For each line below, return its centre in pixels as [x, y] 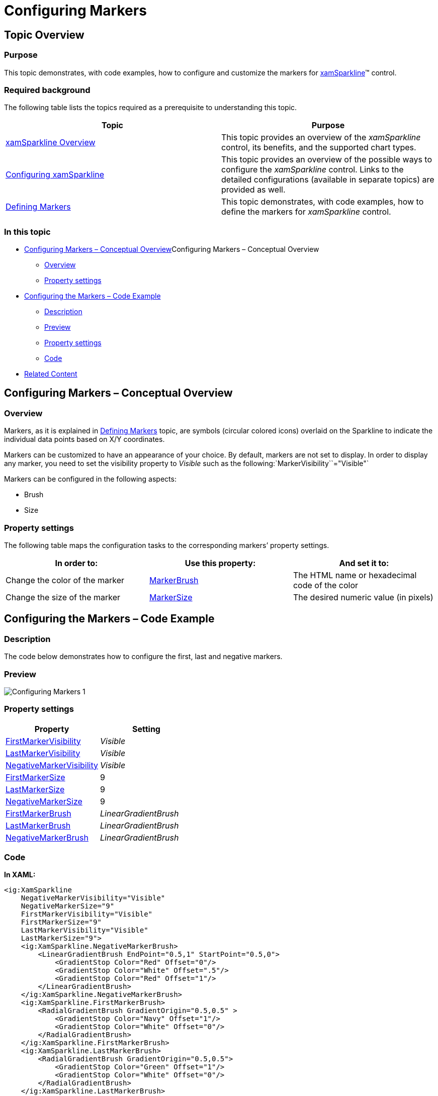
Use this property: [220, 563]
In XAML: [20, 875]
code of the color [326, 585]
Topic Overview [44, 35]
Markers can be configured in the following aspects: [90, 479]
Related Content [51, 374]
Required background [47, 90]
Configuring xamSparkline [55, 175]
